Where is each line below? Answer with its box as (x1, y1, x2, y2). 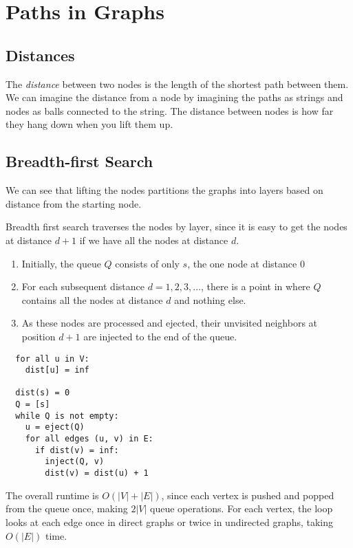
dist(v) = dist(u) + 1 (45, 468, 149, 479)
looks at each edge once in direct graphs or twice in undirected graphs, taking (6, 514, 334, 529)
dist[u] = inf (25, 365, 89, 375)
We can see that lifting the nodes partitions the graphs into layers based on (6, 183, 323, 197)
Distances (6, 44, 75, 65)
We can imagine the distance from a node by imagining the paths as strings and (6, 90, 343, 105)
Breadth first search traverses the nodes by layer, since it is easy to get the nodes (6, 219, 347, 234)
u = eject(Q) (25, 422, 85, 432)
